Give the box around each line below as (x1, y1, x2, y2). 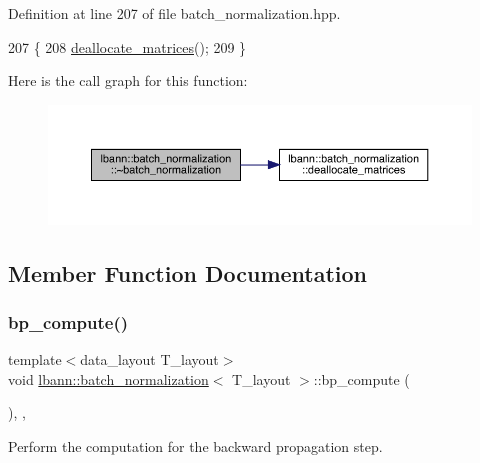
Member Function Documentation (8, 257, 368, 288)
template (8, 349, 62, 370)
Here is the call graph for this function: (8, 70, 248, 91)
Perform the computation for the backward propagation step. (8, 435, 383, 456)
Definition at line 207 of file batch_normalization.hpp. (8, 3, 341, 23)
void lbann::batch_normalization (8, 368, 209, 389)
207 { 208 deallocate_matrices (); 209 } (8, 36, 247, 57)
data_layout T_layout (80, 349, 219, 370)
